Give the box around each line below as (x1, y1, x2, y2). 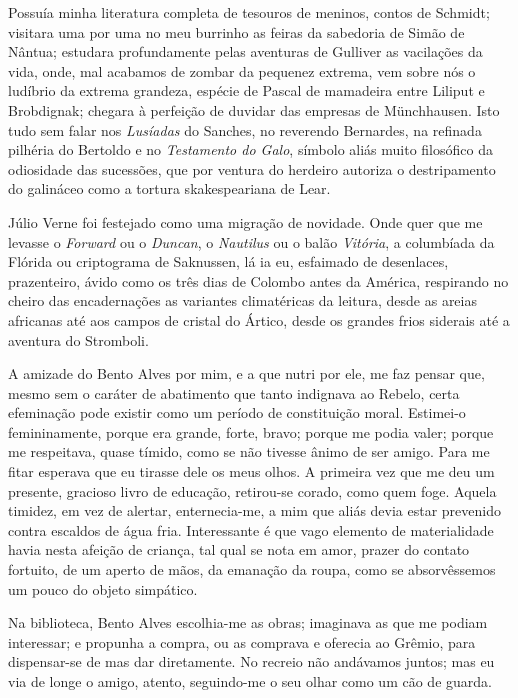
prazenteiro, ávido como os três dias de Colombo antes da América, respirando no (8, 270, 509, 291)
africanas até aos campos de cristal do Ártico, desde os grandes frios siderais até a (8, 309, 510, 330)
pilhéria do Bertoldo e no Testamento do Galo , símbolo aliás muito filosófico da (8, 139, 493, 160)
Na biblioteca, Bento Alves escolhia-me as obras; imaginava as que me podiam (8, 612, 488, 633)
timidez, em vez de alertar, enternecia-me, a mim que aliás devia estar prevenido (8, 500, 501, 521)
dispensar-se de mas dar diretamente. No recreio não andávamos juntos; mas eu (8, 651, 495, 672)
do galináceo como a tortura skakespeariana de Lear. (8, 178, 331, 199)
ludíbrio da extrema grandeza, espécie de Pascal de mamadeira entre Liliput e (8, 80, 485, 101)
